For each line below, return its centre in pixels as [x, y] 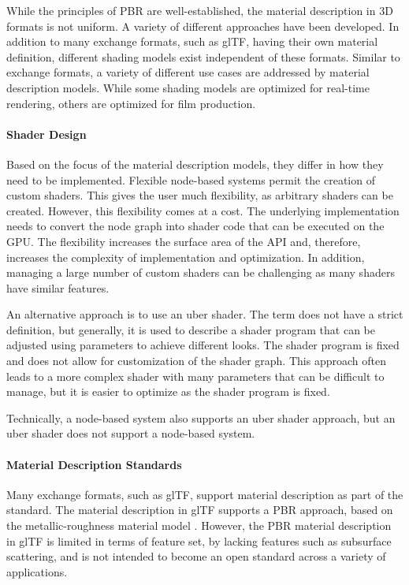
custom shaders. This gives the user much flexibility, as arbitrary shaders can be [200, 195]
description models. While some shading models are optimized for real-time [188, 87]
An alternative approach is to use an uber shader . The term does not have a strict [205, 314]
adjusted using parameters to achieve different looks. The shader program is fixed [203, 345]
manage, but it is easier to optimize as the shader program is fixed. [168, 391]
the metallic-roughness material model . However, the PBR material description [199, 525]
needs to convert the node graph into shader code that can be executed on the [195, 226]
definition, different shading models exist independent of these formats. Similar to [203, 56]
